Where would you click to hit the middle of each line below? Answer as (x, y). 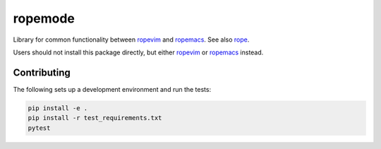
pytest (39, 128)
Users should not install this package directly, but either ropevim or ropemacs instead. (138, 52)
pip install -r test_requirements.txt (95, 118)
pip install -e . (58, 108)
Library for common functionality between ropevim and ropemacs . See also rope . (131, 40)
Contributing (42, 72)
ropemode (44, 18)
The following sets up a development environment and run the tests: (112, 89)
